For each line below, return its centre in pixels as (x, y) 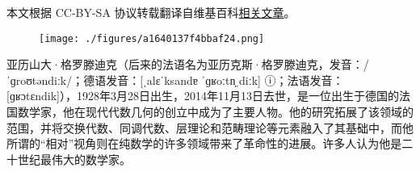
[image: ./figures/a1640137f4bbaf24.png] (152, 38)
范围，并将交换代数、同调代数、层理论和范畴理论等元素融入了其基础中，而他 (210, 127)
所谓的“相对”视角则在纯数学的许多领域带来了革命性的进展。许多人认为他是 (204, 143)
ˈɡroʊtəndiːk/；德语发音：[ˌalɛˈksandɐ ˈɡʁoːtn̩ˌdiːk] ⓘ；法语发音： (175, 80)
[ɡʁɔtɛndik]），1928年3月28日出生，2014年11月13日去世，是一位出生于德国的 (203, 96)
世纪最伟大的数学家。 (74, 159)
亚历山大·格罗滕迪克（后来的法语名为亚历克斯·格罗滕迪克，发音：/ (188, 64)
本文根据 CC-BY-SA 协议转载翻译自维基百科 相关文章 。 (151, 12)
